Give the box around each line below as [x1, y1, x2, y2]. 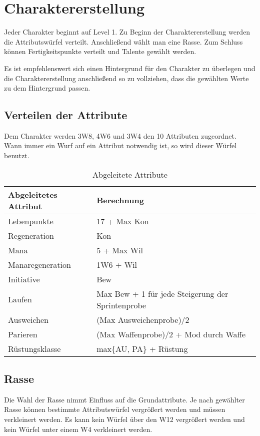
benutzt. [4, 150, 29, 161]
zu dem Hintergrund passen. [4, 83, 90, 93]
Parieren [8, 328, 37, 340]
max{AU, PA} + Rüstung [96, 342, 188, 354]
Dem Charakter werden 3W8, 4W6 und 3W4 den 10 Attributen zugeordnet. [4, 130, 236, 141]
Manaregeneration [8, 258, 71, 270]
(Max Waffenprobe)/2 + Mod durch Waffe [96, 328, 246, 340]
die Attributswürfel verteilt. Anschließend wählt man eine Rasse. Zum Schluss [4, 36, 243, 47]
